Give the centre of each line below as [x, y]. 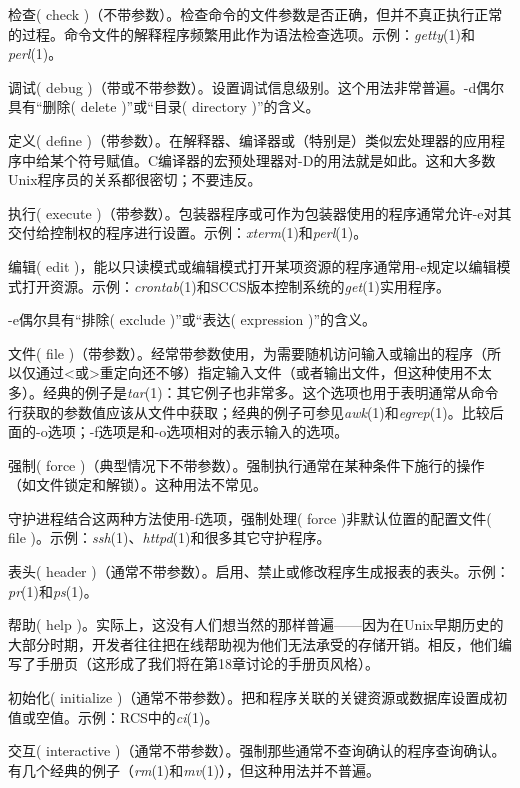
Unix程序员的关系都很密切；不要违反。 [135, 179]
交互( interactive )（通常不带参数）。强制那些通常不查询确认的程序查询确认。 [257, 750]
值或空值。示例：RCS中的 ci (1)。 [113, 716]
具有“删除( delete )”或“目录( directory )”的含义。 [164, 106]
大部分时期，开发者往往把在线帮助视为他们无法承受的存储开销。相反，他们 [253, 643]
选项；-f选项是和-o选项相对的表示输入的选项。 [198, 431]
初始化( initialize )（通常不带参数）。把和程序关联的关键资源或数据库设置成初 [258, 697]
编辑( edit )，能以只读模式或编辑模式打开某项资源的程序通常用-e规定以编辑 [252, 265]
